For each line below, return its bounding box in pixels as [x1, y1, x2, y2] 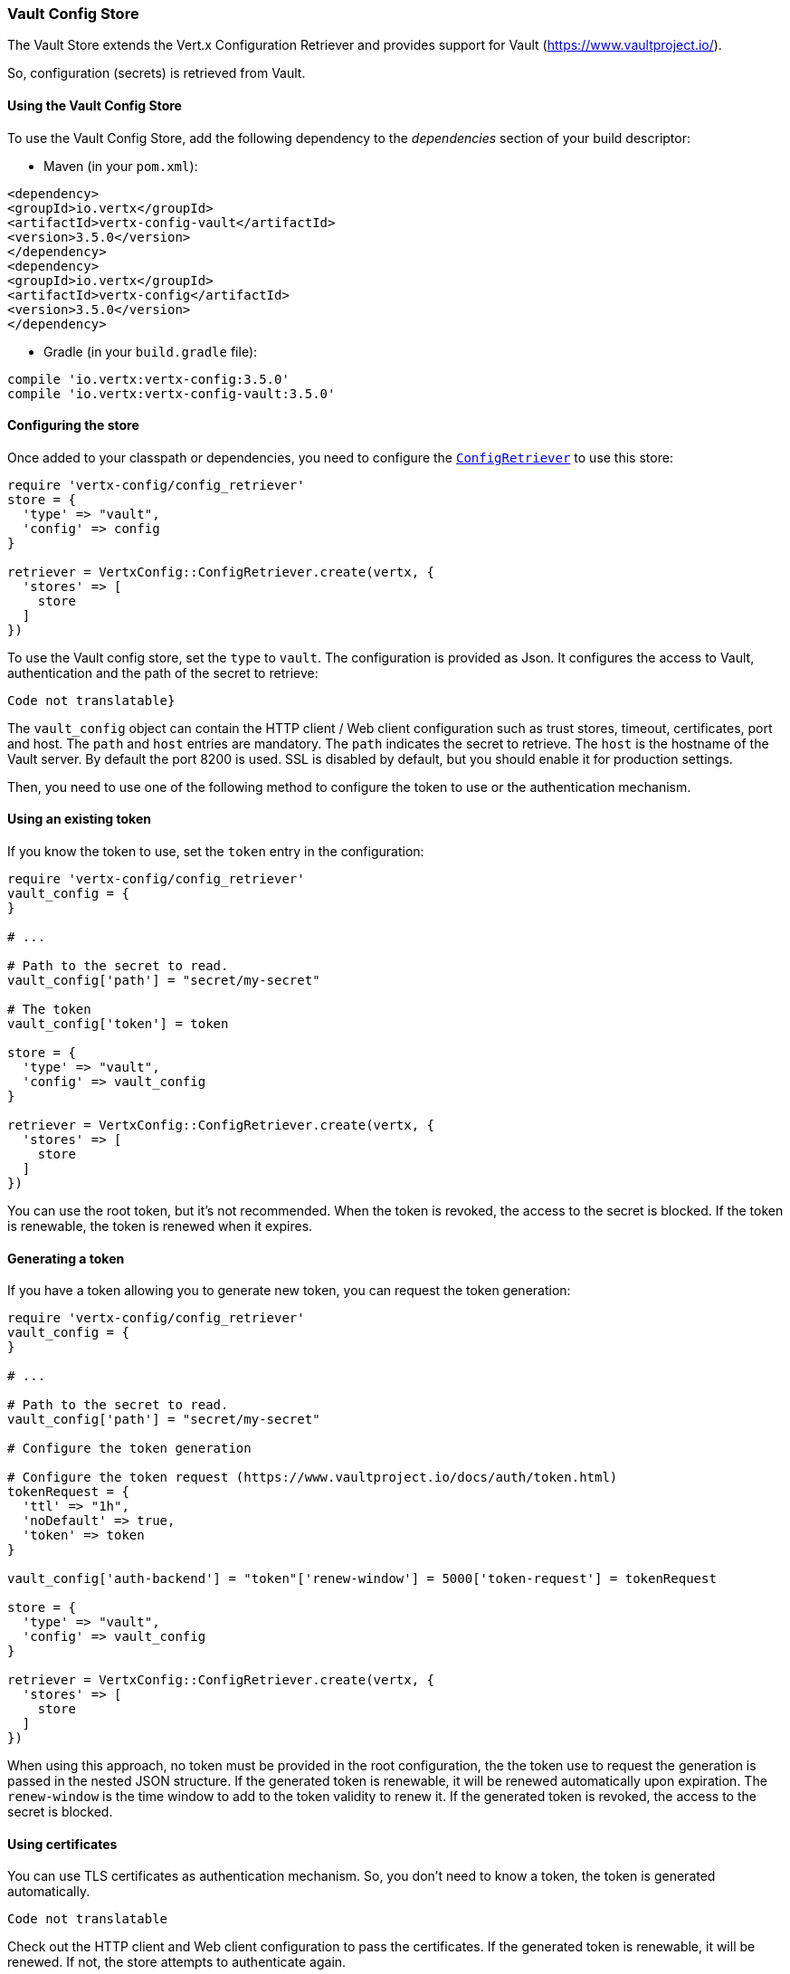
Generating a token [7, 1250, 125, 1266]
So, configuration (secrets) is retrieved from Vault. [7, 65, 306, 81]
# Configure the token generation [7, 1441, 252, 1456]
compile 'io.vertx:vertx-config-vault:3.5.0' [7, 386, 336, 401]
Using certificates [7, 1836, 118, 1852]
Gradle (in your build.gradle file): [43, 343, 258, 359]
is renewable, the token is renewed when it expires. [7, 1218, 313, 1235]
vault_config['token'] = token [7, 1016, 229, 1032]
